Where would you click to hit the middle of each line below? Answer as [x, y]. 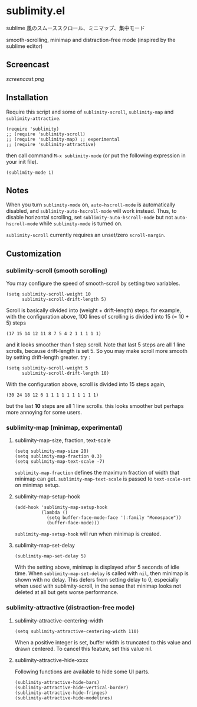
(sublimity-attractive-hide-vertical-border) [71, 687]
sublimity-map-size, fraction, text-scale [63, 440]
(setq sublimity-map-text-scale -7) [60, 462]
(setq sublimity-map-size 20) [52, 451]
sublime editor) [24, 46]
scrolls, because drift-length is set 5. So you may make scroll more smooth [97, 351]
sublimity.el [36, 11]
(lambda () [54, 513]
